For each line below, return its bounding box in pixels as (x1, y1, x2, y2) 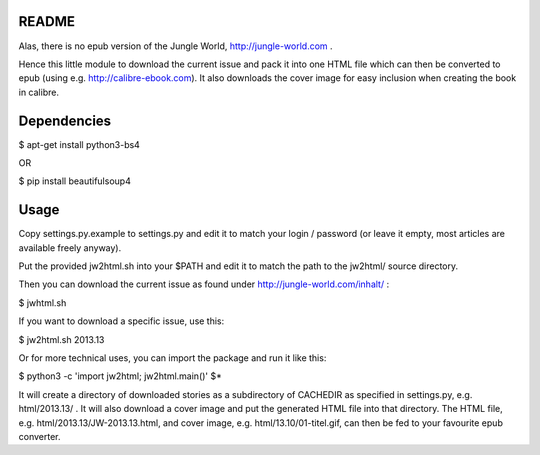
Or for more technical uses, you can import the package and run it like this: (18, 352, 327, 364)
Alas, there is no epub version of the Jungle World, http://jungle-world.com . (18, 40, 334, 52)
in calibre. (18, 86, 60, 98)
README (18, 13, 75, 30)
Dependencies (18, 112, 112, 129)
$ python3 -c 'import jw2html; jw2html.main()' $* (18, 370, 222, 382)
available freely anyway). (18, 241, 122, 254)
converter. (18, 430, 61, 442)
